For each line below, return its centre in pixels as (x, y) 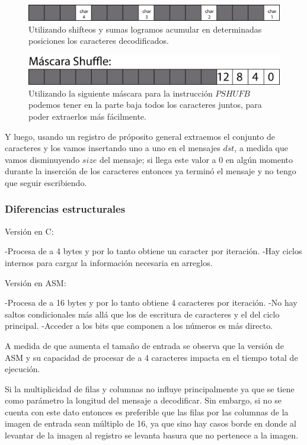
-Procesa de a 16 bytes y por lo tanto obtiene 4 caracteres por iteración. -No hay (151, 302)
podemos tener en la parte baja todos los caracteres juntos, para (145, 105)
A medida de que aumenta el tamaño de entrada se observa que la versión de (144, 345)
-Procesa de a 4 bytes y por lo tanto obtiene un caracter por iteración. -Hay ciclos (153, 251)
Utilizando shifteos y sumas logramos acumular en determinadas (145, 29)
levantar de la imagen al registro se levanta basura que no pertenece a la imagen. (152, 435)
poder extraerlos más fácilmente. (87, 116)
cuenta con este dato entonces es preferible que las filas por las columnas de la (147, 412)
